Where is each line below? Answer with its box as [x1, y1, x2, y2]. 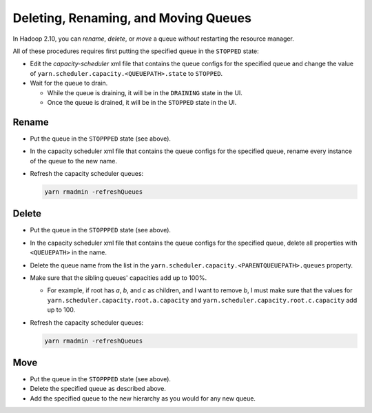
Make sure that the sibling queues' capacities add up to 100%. [30, 274, 207, 282]
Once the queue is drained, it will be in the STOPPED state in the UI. [47, 98, 237, 106]
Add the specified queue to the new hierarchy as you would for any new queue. [30, 394, 256, 403]
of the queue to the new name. [30, 157, 117, 165]
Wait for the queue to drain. [30, 79, 108, 88]
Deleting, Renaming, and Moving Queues [12, 10, 251, 26]
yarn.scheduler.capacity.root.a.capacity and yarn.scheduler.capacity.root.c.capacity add [47, 296, 358, 304]
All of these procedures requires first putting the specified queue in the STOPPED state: [12, 47, 260, 55]
